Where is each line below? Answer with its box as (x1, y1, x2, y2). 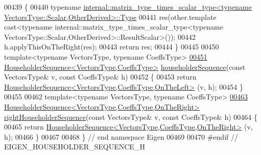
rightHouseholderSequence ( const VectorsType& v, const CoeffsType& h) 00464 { (4, 111, 257, 122)
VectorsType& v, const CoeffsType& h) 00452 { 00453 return (4, 71, 197, 82)
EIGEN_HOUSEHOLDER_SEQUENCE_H (4, 141, 145, 152)
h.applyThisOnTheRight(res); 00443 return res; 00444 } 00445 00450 (4, 41, 219, 52)
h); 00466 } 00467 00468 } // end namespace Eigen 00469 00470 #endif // (4, 131, 238, 142)
